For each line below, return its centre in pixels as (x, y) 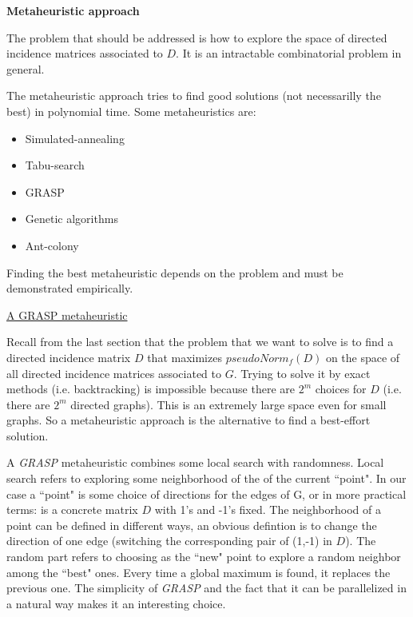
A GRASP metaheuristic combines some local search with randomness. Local (195, 462)
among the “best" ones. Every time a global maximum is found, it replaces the (199, 572)
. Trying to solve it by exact (302, 373)
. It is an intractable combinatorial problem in (289, 53)
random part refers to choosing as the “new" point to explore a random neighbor (204, 557)
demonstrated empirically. (70, 288)
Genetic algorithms (71, 219)
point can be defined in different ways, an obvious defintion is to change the (192, 525)
